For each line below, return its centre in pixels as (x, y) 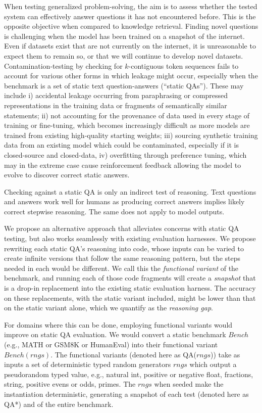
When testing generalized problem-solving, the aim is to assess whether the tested (131, 6)
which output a (213, 364)
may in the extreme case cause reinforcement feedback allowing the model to (123, 165)
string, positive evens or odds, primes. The (70, 384)
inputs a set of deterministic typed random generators (88, 364)
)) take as (225, 354)
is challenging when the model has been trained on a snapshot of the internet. (124, 36)
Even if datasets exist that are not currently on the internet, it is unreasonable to (130, 46)
